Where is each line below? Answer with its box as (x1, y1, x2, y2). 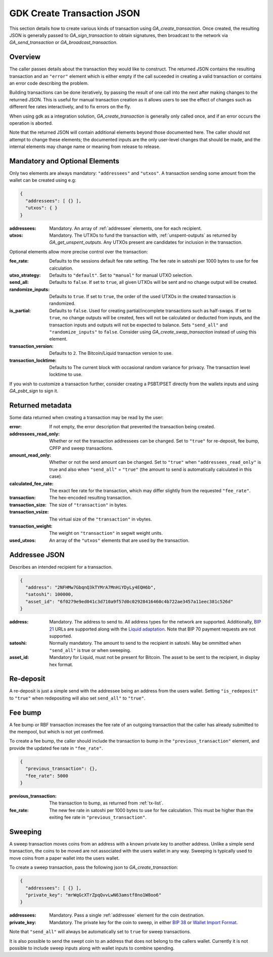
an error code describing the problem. (9, 80, 89, 86)
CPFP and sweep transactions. (49, 445, 113, 451)
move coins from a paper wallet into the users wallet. (9, 855, 120, 861)
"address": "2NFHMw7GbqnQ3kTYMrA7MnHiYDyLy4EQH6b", (25, 584, 156, 590)
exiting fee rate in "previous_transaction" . (49, 814, 147, 821)
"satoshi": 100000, (25, 592, 74, 598)
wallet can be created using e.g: (9, 177, 76, 183)
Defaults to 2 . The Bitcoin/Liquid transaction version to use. (49, 350, 173, 356)
